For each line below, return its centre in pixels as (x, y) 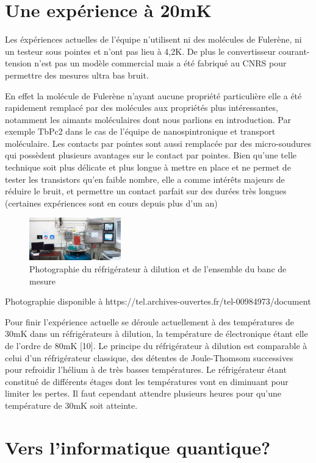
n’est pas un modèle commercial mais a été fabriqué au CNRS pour (160, 63)
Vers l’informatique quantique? (138, 447)
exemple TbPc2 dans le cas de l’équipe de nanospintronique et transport (140, 131)
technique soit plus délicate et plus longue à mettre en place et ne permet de (148, 167)
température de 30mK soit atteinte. (71, 405)
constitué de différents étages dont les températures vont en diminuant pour (147, 381)
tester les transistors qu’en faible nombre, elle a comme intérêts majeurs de (145, 179)
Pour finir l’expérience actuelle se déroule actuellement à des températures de (149, 321)
